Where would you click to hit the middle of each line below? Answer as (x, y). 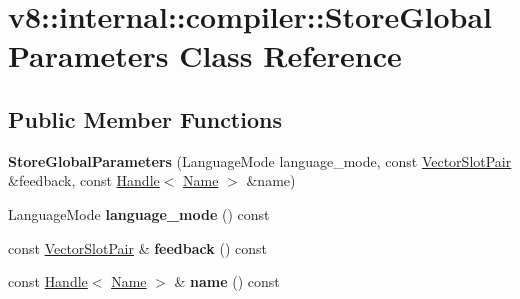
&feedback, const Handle (84, 180)
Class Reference (290, 55)
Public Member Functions (145, 118)
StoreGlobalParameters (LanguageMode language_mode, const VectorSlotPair (260, 160)
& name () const (227, 281)
